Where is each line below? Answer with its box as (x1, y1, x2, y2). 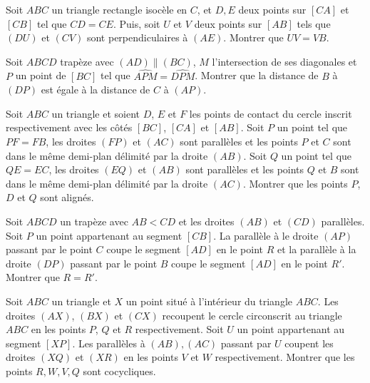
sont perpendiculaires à (86, 30, 188, 45)
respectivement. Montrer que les (215, 349, 355, 364)
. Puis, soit (113, 16, 160, 31)
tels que (297, 16, 331, 31)
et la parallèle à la (277, 242, 356, 257)
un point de (15, 68, 66, 83)
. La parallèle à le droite (213, 228, 319, 242)
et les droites (178, 213, 235, 228)
